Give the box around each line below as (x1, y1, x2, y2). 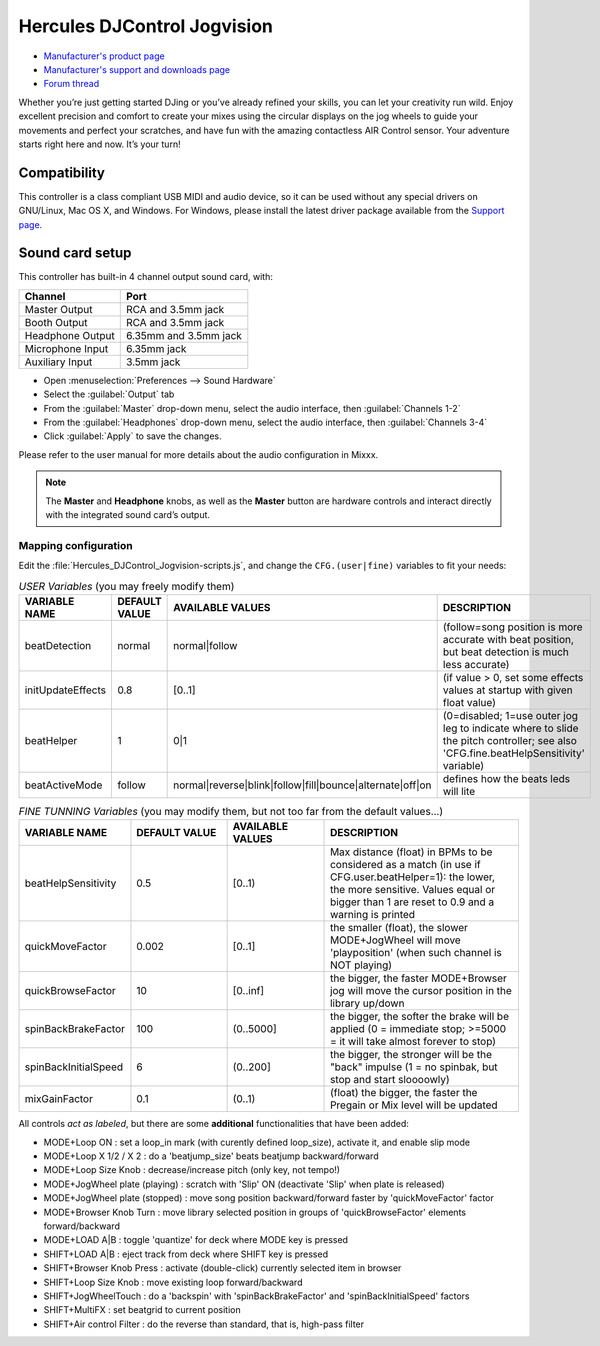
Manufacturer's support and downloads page (43, 63, 231, 75)
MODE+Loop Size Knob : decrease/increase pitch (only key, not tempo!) (43, 1164, 340, 1176)
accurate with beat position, (442, 632, 575, 646)
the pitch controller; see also (442, 733, 577, 747)
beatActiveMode (24, 778, 103, 792)
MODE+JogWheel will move (330, 933, 462, 947)
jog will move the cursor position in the (330, 984, 512, 998)
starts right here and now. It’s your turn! (18, 138, 181, 150)
